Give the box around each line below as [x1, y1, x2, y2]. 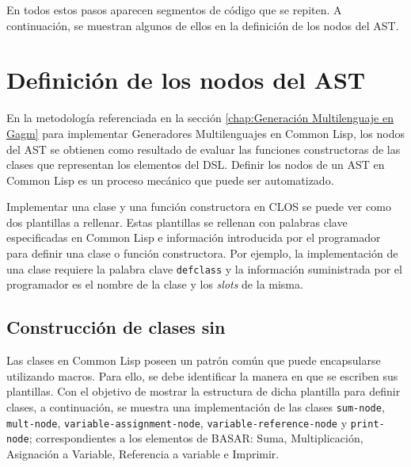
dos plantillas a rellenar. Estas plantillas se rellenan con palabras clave [6, 213, 348, 230]
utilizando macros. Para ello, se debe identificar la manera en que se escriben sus [6, 367, 398, 384]
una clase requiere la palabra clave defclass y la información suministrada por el [6, 260, 402, 277]
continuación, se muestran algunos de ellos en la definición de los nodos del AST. [6, 17, 399, 33]
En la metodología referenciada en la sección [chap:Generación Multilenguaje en [6, 109, 394, 126]
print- [350, 418, 385, 430]
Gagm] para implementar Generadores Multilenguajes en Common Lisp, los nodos [6, 124, 405, 141]
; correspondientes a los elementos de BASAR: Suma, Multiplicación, [29, 430, 363, 446]
